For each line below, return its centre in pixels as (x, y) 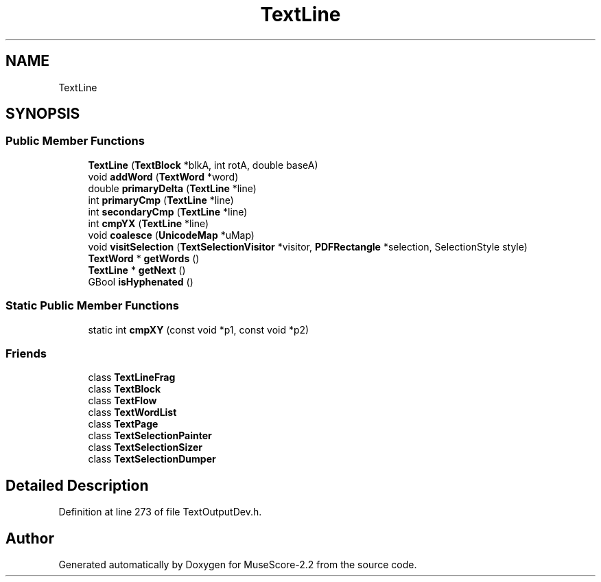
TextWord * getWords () (144, 258)
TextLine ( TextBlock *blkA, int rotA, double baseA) (203, 165)
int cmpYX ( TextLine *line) (149, 223)
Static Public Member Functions (93, 306)
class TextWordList (132, 412)
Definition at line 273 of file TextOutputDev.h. (160, 512)
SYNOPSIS (43, 114)
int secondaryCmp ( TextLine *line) (168, 211)
